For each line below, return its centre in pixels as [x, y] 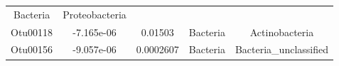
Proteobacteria [95, 14]
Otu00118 [32, 32]
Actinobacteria [282, 32]
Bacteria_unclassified [281, 49]
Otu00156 [32, 49]
